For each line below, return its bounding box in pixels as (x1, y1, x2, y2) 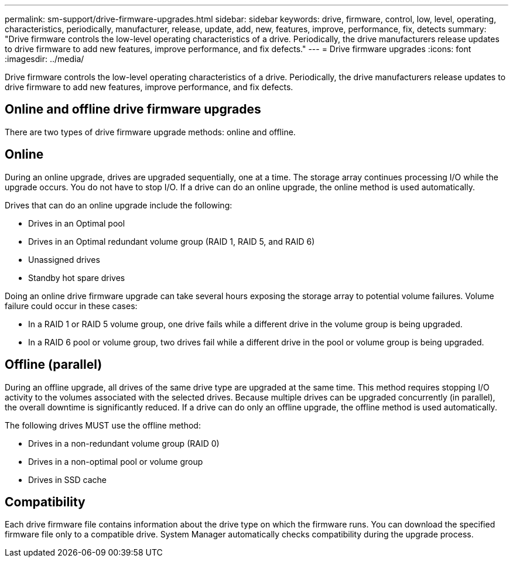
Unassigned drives (28, 254, 100, 265)
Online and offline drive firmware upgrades (5, 102, 261, 117)
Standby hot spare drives (28, 272, 125, 283)
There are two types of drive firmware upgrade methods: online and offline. (5, 126, 296, 137)
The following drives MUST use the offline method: (5, 420, 201, 430)
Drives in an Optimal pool (28, 218, 125, 228)
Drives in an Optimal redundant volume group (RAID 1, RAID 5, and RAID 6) (28, 236, 315, 246)
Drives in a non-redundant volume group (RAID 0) (28, 438, 220, 448)
